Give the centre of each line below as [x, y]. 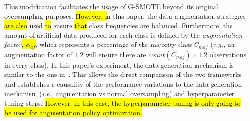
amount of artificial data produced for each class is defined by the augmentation [124, 35]
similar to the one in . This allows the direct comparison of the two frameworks [123, 74]
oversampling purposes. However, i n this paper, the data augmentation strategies [125, 16]
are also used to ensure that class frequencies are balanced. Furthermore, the [119, 25]
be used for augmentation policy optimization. [73, 112]
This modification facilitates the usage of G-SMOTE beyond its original [111, 6]
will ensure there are [116, 54]
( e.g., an [223, 44]
